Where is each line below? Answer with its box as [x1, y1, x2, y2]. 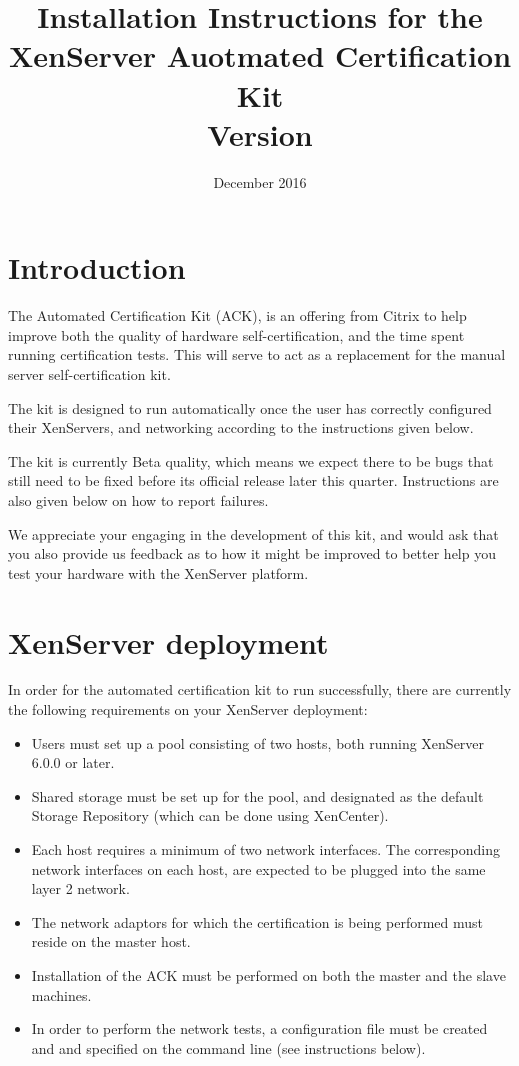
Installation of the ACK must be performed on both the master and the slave [31, 965, 506, 985]
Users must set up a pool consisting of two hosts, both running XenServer [31, 732, 485, 753]
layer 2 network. [31, 878, 130, 899]
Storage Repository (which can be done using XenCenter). [31, 805, 389, 826]
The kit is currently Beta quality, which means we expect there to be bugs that [8, 450, 494, 471]
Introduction [8, 247, 186, 288]
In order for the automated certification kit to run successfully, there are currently [8, 679, 512, 700]
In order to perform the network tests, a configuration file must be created [31, 1018, 488, 1039]
